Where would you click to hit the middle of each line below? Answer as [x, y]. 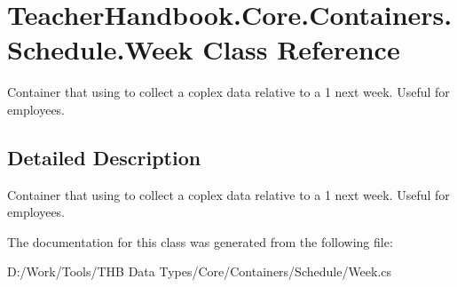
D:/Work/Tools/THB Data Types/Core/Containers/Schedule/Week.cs [200, 271]
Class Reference [301, 49]
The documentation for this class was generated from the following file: [200, 241]
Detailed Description [104, 157]
